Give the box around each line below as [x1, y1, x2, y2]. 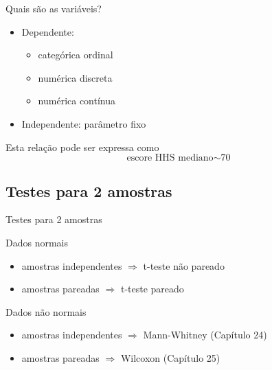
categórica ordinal [38, 47, 113, 62]
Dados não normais [5, 304, 87, 319]
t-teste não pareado [143, 258, 225, 273]
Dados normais [5, 235, 68, 249]
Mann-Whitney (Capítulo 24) [143, 327, 267, 342]
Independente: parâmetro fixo [21, 116, 146, 130]
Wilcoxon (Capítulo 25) [120, 350, 220, 365]
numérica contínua [38, 93, 116, 108]
